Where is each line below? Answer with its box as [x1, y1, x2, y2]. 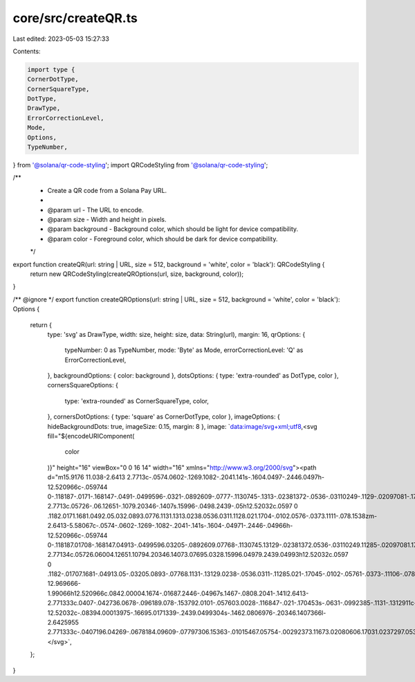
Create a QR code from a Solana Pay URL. [47, 186, 167, 194]
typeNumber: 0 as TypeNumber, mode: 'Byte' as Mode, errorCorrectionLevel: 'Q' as [64, 346, 304, 354]
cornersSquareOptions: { [47, 381, 119, 389]
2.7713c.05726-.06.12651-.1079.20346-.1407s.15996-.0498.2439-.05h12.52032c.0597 [47, 502, 293, 510]
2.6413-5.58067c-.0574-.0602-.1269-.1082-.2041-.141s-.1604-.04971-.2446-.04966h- [47, 522, 293, 530]
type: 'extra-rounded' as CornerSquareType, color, [64, 396, 209, 405]
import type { [27, 66, 75, 73]
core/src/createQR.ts [12, 10, 138, 26]
